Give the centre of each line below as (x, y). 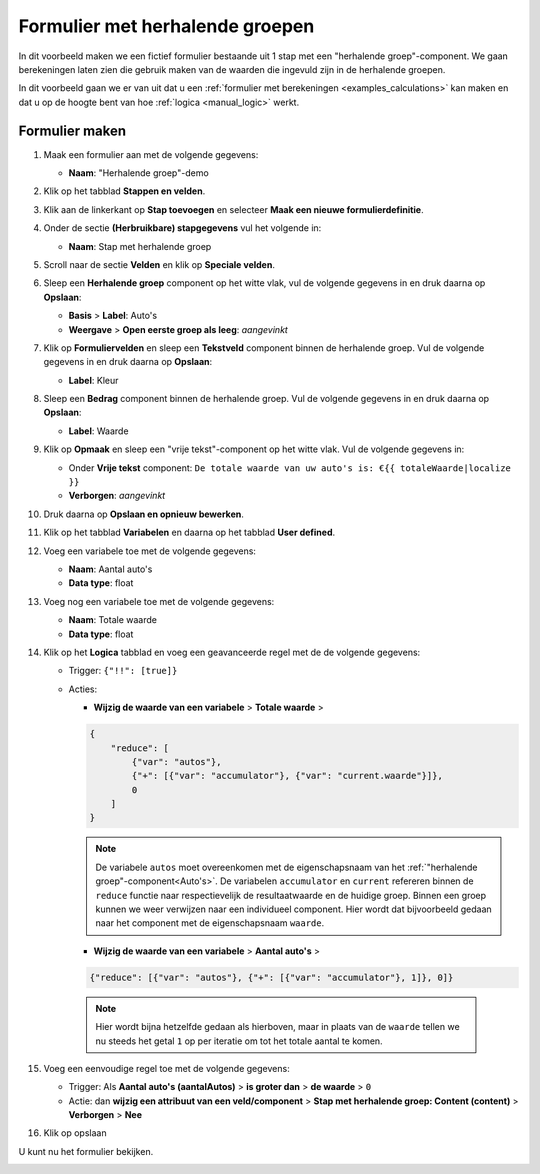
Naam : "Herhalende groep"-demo (138, 173)
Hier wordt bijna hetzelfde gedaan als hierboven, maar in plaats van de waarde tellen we (277, 1027)
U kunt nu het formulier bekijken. (86, 1151)
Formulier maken (72, 130)
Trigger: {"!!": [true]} (123, 671)
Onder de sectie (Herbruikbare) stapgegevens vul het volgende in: (182, 228)
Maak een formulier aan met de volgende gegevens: (151, 154)
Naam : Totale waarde (112, 620)
